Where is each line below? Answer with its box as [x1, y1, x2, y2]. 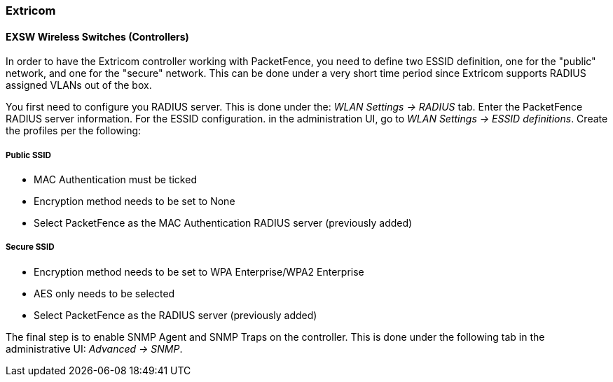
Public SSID [6, 150, 51, 160]
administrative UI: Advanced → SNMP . [6, 342, 183, 355]
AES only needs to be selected [34, 287, 175, 299]
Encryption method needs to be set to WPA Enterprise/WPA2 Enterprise [34, 265, 364, 278]
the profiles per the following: [6, 125, 142, 137]
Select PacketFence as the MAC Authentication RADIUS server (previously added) [34, 217, 413, 229]
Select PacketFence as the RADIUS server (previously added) [34, 309, 317, 321]
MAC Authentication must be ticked [34, 174, 197, 185]
